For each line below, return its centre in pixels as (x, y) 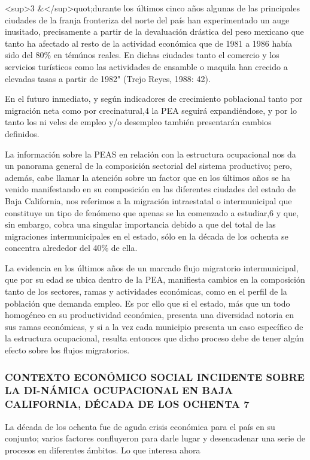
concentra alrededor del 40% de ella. (71, 248)
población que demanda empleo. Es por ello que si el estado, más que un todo (148, 303)
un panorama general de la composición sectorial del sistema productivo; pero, (149, 166)
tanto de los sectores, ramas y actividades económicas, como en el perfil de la (146, 291)
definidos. (22, 133)
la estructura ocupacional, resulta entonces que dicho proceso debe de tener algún (154, 338)
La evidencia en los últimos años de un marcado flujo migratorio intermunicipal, (152, 267)
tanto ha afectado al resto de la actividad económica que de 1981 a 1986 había (148, 43)
